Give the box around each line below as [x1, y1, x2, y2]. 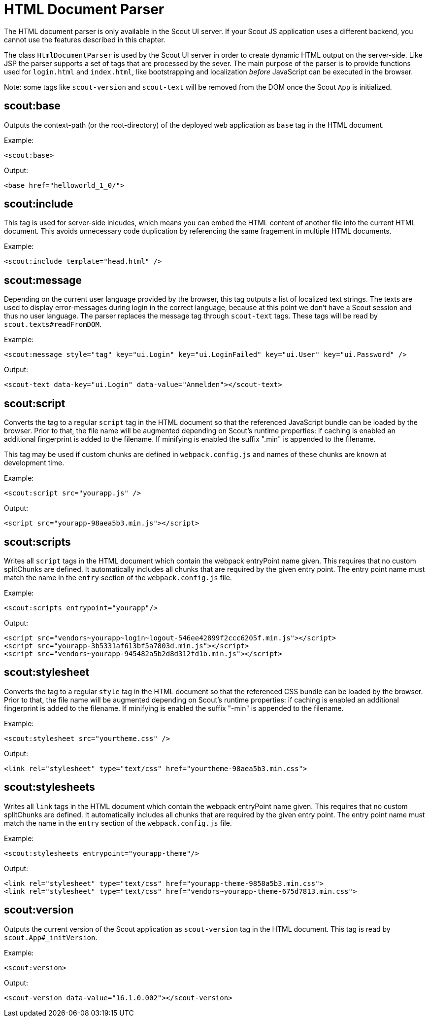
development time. [4, 458, 65, 467]
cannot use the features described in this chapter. [4, 35, 165, 44]
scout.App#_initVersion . [4, 933, 98, 942]
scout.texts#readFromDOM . [4, 320, 101, 329]
